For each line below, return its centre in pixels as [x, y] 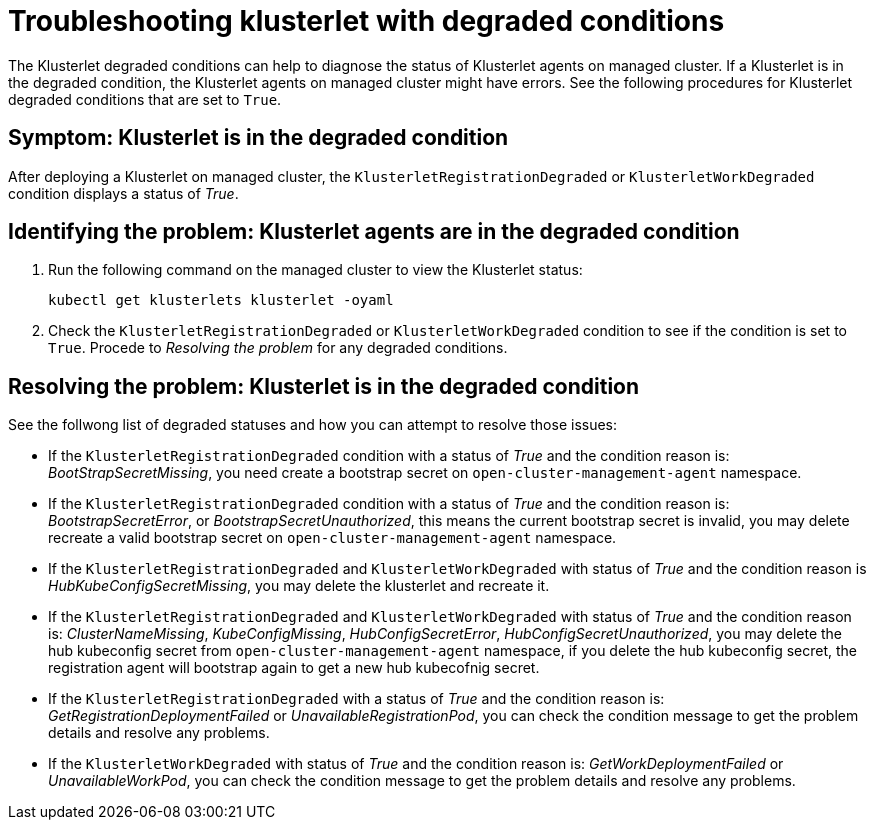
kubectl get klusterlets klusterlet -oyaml [221, 300]
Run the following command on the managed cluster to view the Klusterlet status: [315, 270]
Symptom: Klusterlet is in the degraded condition [258, 138]
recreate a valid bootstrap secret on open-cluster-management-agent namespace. [332, 538]
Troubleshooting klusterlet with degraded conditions [366, 21]
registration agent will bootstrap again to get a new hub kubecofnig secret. [294, 668]
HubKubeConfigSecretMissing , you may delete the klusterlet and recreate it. [299, 586]
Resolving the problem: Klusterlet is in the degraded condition [324, 386]
